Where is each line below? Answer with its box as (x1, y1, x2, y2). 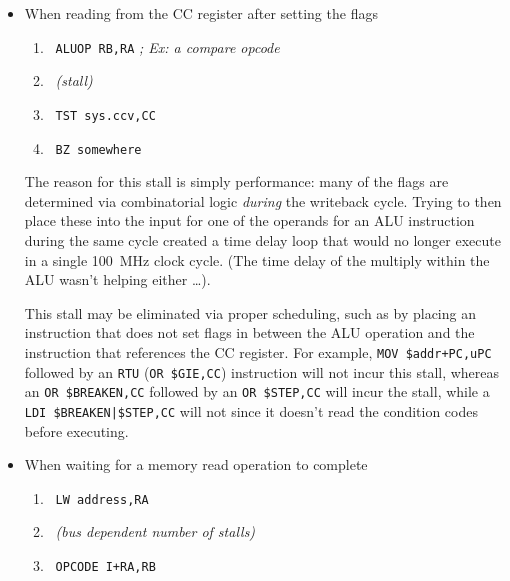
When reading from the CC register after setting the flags (24, 3, 378, 23)
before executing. (24, 420, 129, 441)
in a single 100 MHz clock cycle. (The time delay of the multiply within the (24, 249, 490, 270)
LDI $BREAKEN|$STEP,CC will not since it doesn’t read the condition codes (24, 400, 478, 421)
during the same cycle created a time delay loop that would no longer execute (24, 229, 501, 250)
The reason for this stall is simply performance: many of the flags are (24, 171, 449, 192)
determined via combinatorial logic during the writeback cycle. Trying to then (24, 190, 502, 211)
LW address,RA (55, 492, 149, 507)
